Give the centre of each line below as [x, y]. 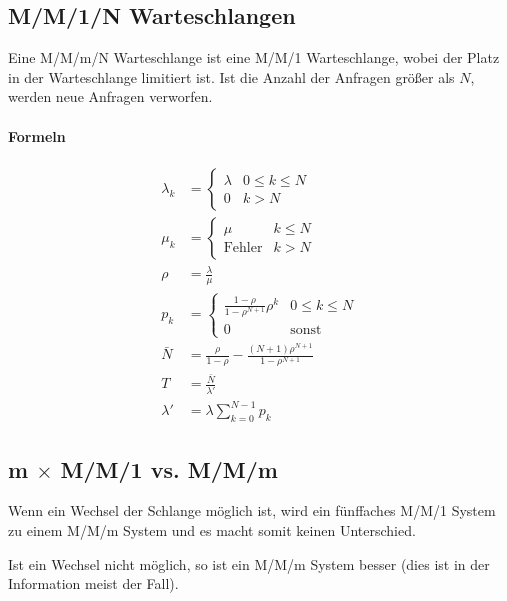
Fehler [243, 248]
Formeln [37, 135]
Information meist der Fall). [93, 583]
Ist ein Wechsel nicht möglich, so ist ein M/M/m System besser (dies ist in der [249, 563]
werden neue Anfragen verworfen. [110, 96]
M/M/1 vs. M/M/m [169, 468]
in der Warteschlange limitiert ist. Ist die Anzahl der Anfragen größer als [231, 76]
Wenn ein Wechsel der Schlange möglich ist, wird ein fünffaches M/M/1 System [252, 510]
